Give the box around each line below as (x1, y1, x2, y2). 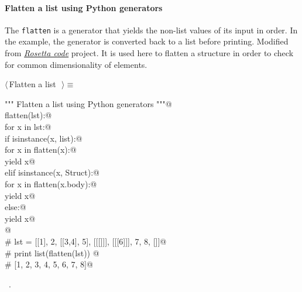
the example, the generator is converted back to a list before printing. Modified (5, 35, 289, 47)
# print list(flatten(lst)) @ (5, 246, 99, 259)
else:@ (5, 201, 26, 213)
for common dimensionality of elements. (5, 58, 147, 70)
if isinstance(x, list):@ (5, 132, 83, 144)
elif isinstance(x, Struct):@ (5, 166, 99, 178)
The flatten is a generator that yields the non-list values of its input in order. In (5, 23, 298, 36)
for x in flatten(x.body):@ (5, 177, 97, 190)
